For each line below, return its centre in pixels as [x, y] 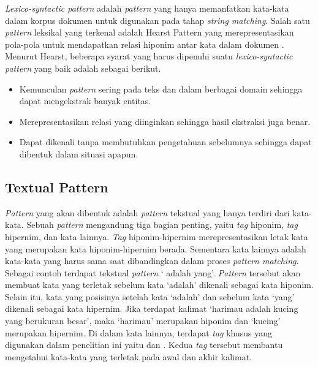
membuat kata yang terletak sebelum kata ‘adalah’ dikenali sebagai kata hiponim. [159, 285]
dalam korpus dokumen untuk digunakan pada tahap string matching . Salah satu [157, 20]
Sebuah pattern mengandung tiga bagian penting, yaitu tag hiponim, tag [162, 225]
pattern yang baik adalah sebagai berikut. [83, 68]
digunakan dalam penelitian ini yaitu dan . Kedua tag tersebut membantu [144, 345]
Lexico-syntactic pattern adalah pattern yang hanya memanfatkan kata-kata [147, 8]
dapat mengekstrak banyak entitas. [85, 101]
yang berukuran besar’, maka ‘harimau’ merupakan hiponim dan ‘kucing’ [143, 321]
